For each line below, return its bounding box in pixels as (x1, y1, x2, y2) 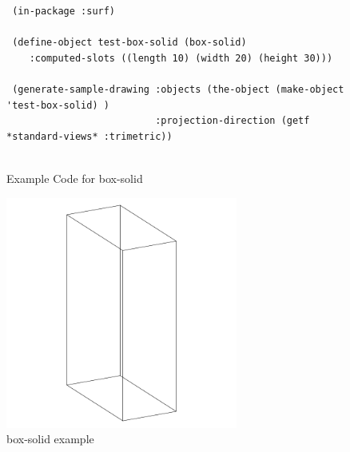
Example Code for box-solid (6, 169, 143, 186)
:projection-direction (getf (155, 115, 310, 127)
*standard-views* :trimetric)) (6, 130, 173, 142)
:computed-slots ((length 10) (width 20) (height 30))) (29, 52, 333, 64)
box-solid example (6, 430, 94, 447)
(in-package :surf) (12, 6, 116, 17)
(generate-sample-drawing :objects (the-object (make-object (12, 83, 344, 95)
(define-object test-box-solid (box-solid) (12, 37, 247, 49)
